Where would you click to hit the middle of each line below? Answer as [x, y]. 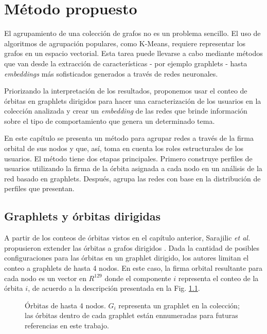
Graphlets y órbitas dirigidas [83, 216]
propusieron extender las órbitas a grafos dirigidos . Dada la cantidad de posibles [132, 247]
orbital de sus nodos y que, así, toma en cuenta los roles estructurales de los [124, 148]
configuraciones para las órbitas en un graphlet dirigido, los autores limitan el [127, 258]
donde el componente [138, 278]
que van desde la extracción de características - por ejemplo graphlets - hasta [126, 63]
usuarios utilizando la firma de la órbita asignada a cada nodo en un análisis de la [133, 168]
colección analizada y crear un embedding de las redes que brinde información [126, 111]
